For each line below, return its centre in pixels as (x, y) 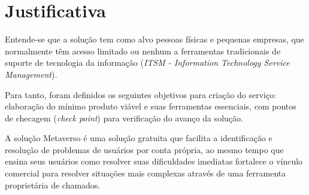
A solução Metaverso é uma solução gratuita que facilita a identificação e (139, 138)
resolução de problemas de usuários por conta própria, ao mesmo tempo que (144, 149)
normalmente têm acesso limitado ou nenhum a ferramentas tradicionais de (143, 51)
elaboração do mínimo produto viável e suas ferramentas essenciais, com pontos (151, 106)
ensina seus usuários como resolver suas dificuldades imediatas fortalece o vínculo (154, 161)
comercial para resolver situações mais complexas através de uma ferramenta (146, 173)
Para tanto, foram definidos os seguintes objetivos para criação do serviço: (141, 94)
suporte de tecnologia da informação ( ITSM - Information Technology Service (147, 63)
